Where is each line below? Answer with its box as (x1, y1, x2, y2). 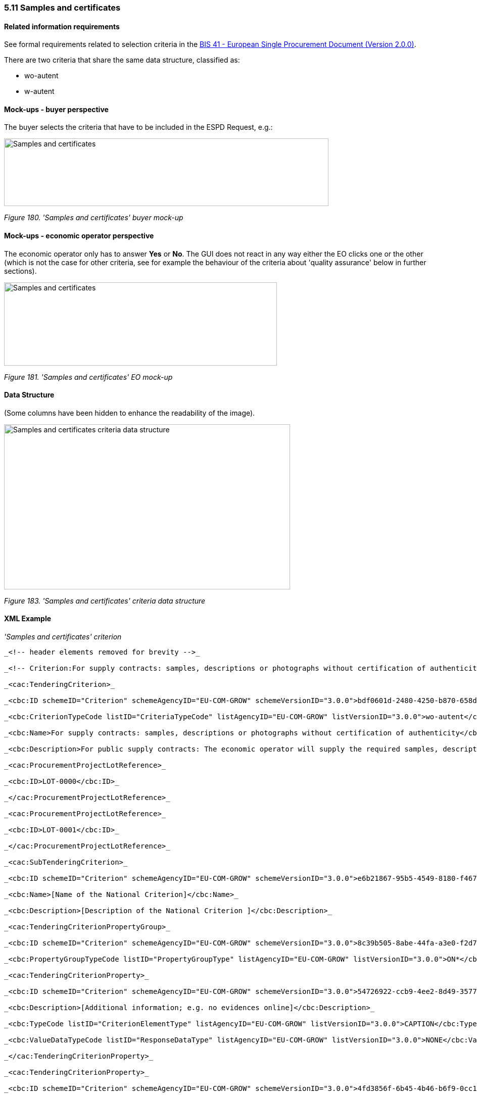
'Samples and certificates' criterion (4, 632, 122, 641)
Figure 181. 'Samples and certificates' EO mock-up (4, 372, 173, 381)
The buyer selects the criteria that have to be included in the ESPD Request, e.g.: (4, 123, 273, 132)
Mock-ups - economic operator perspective (4, 231, 154, 240)
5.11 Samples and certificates (4, 3, 121, 13)
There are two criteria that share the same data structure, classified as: (4, 56, 240, 65)
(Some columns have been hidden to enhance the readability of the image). (4, 408, 255, 417)
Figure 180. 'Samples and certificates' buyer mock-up (4, 213, 183, 222)
